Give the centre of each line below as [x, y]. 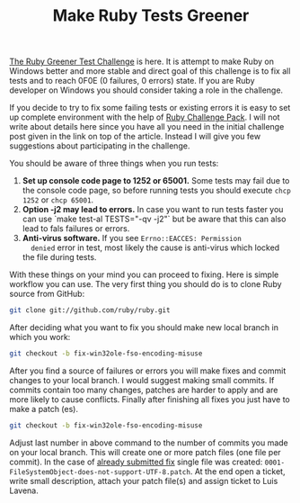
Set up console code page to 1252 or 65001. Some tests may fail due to [156, 181]
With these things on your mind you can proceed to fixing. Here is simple [144, 274]
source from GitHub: [47, 294]
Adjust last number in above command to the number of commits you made [149, 443]
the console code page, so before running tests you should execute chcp [157, 191]
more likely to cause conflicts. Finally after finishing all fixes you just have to [150, 399]
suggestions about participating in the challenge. [100, 146]
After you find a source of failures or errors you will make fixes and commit [148, 371]
